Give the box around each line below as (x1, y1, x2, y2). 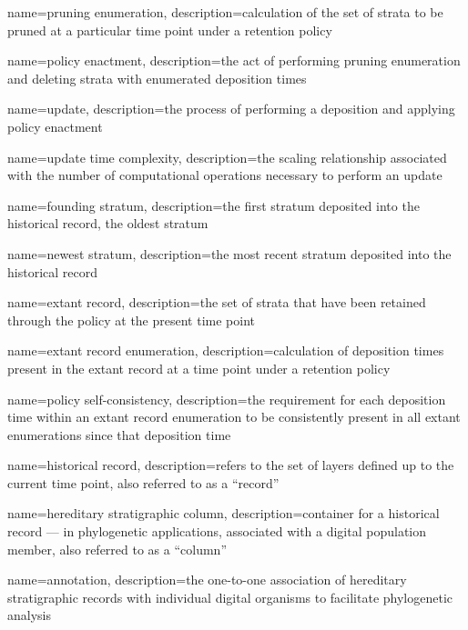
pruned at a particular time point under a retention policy (7, 20, 332, 39)
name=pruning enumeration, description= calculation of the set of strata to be (7, 3, 443, 21)
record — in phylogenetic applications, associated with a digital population (7, 522, 427, 541)
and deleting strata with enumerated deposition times (7, 68, 307, 87)
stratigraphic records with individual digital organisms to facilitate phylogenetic (7, 587, 453, 606)
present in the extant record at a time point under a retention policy (7, 358, 391, 377)
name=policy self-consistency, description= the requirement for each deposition (7, 389, 446, 408)
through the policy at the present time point (7, 310, 256, 329)
